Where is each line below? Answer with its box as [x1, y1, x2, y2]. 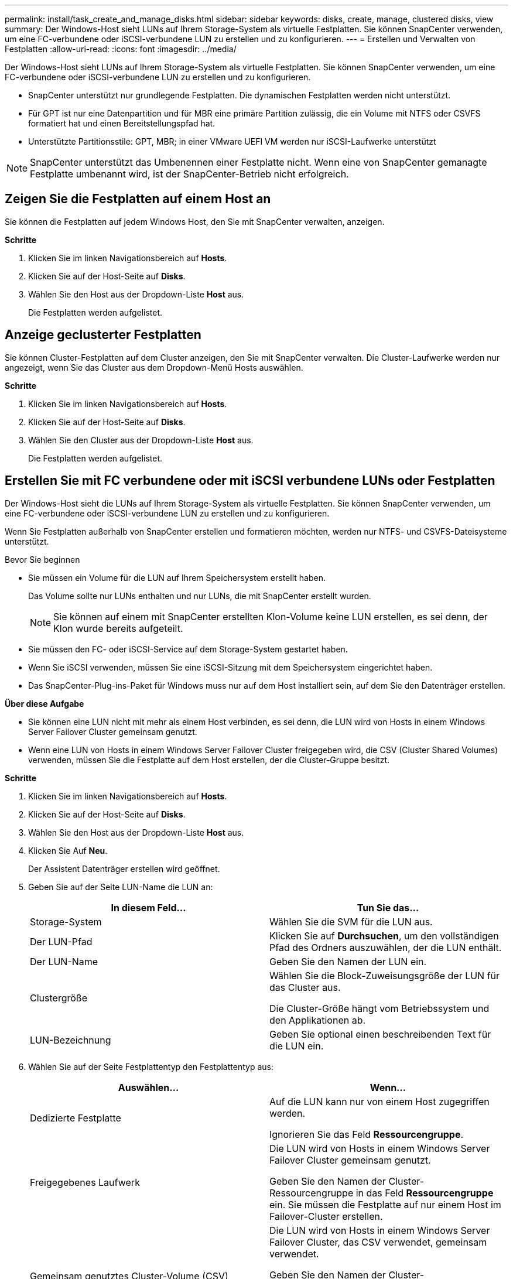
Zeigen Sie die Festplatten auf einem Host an [5, 191, 271, 207]
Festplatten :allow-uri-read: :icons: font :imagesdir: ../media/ [5, 44, 237, 54]
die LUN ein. [269, 1039, 324, 1052]
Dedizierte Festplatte [30, 1112, 121, 1124]
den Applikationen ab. [269, 1014, 366, 1026]
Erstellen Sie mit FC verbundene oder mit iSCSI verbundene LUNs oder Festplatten [5, 473, 495, 488]
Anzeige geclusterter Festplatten [5, 327, 201, 343]
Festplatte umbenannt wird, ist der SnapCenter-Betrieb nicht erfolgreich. [30, 168, 349, 180]
